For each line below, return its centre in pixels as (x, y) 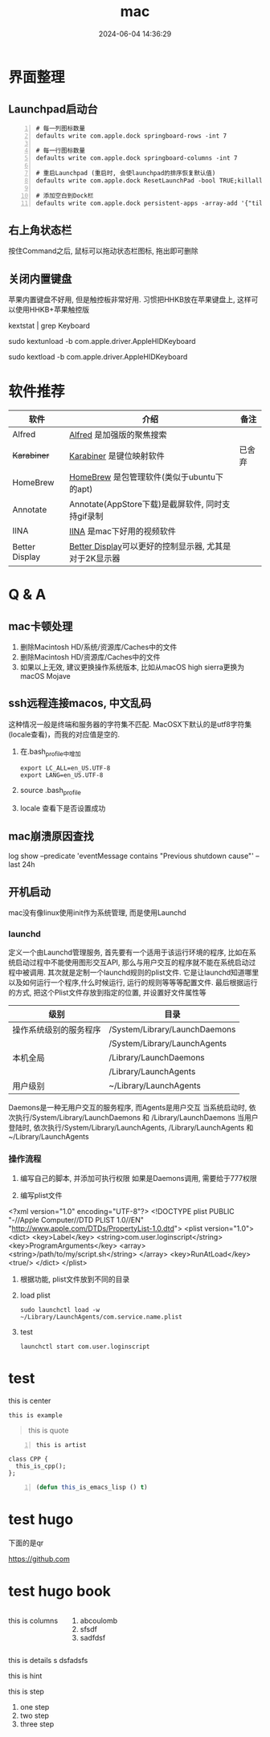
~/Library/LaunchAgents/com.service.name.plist (101, 1317)
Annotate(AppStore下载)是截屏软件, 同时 (146, 504)
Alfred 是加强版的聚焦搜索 (118, 435)
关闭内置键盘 (40, 278)
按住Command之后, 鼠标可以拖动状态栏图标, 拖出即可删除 (103, 251)
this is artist (61, 1445)
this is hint (25, 1676)
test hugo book (59, 1591)
